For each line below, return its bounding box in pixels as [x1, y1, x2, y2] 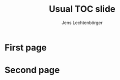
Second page [4, 65, 60, 76]
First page [4, 42, 47, 53]
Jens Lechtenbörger [61, 20, 103, 26]
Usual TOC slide [49, 3, 116, 15]
